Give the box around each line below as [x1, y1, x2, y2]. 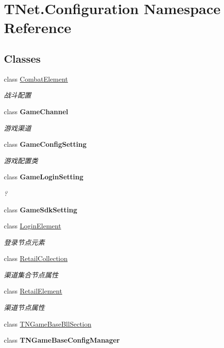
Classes [4, 51, 41, 66]
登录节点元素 [4, 237, 45, 247]
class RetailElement [4, 286, 62, 296]
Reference [4, 17, 71, 37]
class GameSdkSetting [4, 204, 77, 214]
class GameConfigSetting [4, 139, 87, 149]
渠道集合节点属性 [4, 269, 58, 279]
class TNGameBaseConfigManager [4, 335, 120, 345]
